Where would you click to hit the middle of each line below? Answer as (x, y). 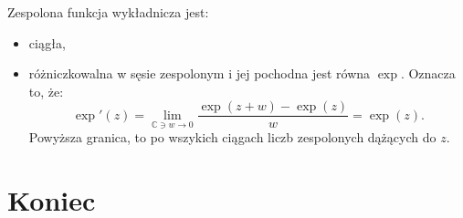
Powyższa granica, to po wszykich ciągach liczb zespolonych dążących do (232, 137)
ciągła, (47, 42)
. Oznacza (428, 73)
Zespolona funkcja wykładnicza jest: (108, 12)
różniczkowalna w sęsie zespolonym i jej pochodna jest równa (200, 73)
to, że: (46, 91)
